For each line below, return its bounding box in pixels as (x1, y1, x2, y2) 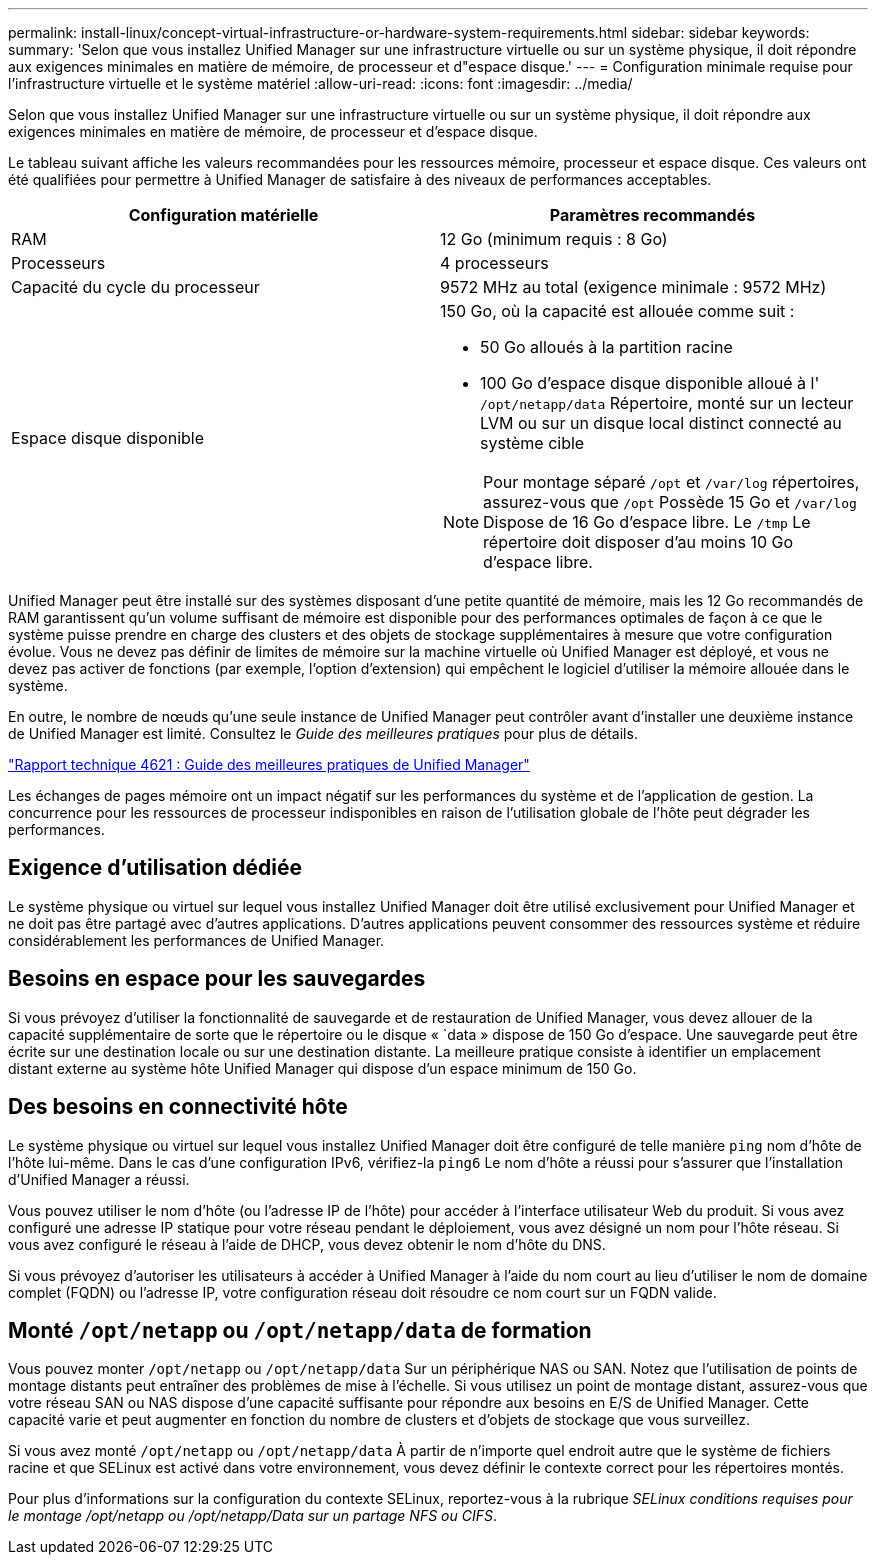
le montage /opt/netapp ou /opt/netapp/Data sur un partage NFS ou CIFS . (8, 1507, 497, 1525)
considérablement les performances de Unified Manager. (8, 931, 385, 949)
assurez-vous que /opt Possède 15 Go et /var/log (483, 492, 857, 512)
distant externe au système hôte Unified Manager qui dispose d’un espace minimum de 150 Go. (8, 1059, 637, 1077)
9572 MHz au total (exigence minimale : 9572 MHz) (440, 277, 827, 297)
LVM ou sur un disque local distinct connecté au (480, 413, 842, 433)
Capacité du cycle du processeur (11, 277, 260, 297)
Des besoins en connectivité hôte (8, 1094, 348, 1120)
